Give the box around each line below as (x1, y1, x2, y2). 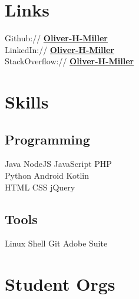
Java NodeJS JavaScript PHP (5, 157, 112, 170)
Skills (5, 90, 49, 114)
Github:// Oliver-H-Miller (5, 32, 108, 44)
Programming (5, 130, 90, 148)
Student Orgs (5, 272, 115, 296)
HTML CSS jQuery (5, 180, 75, 193)
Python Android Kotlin (5, 169, 90, 182)
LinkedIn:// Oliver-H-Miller (5, 43, 114, 55)
